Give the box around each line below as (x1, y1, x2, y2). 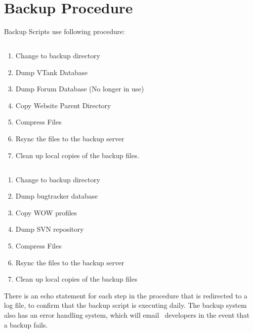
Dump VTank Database (15, 67, 88, 77)
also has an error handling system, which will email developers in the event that (4, 310, 250, 320)
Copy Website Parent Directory (15, 100, 111, 110)
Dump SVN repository (15, 224, 84, 234)
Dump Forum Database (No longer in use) (15, 83, 144, 94)
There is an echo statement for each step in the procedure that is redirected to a (4, 290, 248, 300)
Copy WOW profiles (15, 207, 77, 217)
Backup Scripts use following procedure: (4, 26, 125, 37)
